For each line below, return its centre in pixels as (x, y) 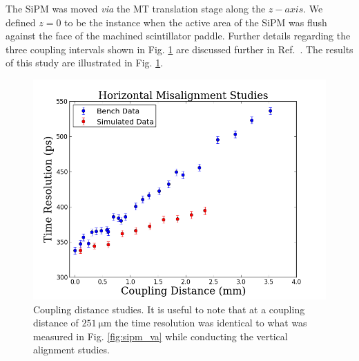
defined (21, 22)
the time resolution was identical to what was (211, 323)
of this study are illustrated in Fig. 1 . (85, 63)
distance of (56, 323)
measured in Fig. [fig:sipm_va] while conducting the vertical (161, 336)
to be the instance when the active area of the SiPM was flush (196, 22)
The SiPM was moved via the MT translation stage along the (136, 8)
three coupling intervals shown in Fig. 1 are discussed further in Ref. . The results (179, 49)
